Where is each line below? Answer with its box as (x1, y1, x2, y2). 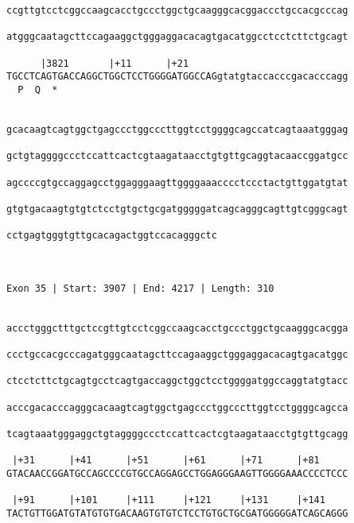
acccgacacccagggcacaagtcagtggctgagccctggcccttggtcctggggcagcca (6, 401, 348, 413)
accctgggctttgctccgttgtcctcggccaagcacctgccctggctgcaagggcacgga (6, 322, 348, 334)
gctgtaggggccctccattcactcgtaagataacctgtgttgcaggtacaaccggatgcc (6, 150, 348, 162)
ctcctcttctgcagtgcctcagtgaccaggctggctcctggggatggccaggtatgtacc (6, 375, 348, 387)
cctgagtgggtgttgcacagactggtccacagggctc (6, 230, 217, 242)
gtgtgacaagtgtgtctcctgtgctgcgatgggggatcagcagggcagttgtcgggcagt (6, 203, 348, 215)
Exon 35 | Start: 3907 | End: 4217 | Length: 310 (6, 282, 274, 294)
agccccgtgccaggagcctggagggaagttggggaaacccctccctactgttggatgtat (6, 176, 348, 188)
